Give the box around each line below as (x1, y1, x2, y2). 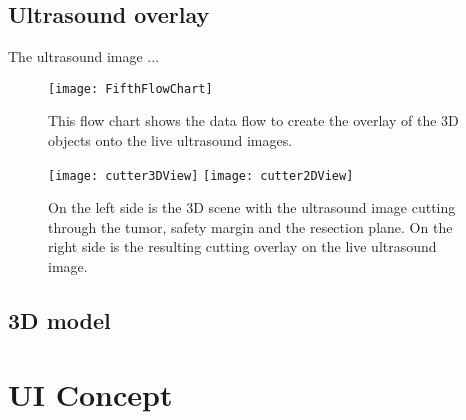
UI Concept (8, 373, 173, 414)
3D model (8, 305, 111, 336)
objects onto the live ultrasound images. (48, 130, 293, 151)
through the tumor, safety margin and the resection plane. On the (48, 216, 453, 237)
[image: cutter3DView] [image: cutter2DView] (48, 168, 354, 183)
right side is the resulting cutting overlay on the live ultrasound (48, 236, 437, 257)
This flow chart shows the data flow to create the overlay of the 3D (48, 110, 459, 131)
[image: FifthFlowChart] (48, 81, 213, 96)
